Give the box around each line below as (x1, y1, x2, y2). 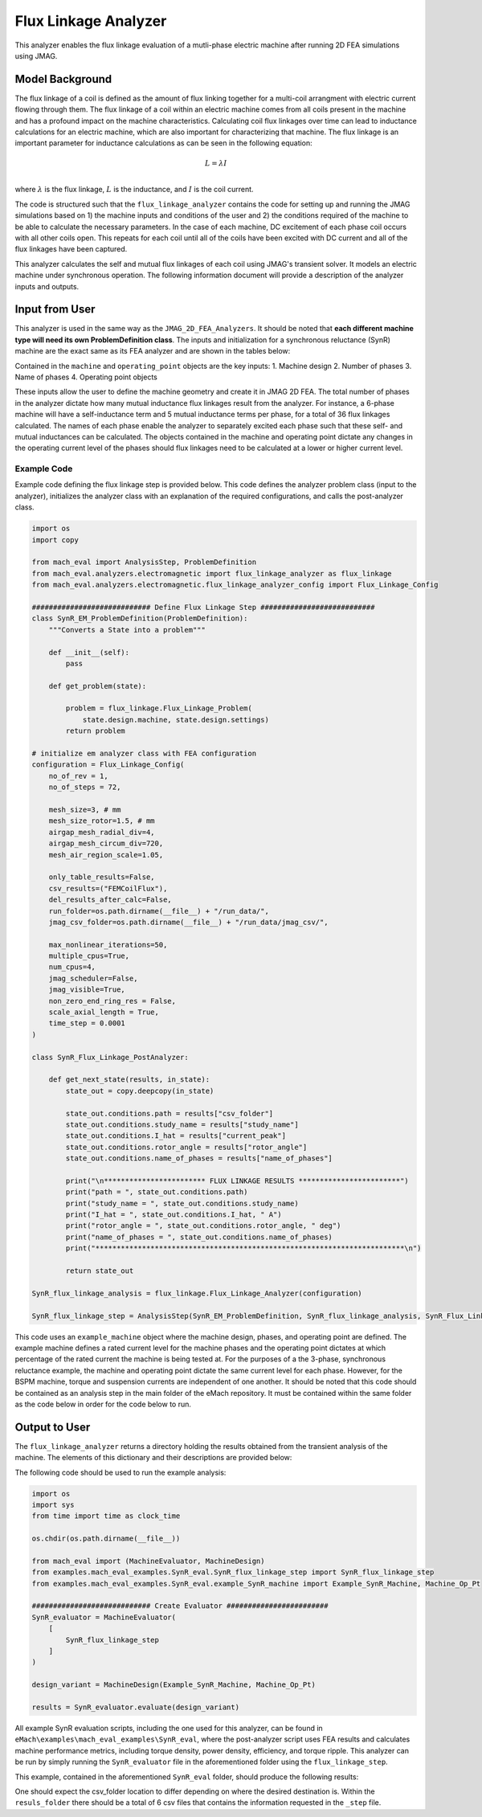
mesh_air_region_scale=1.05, (48, 850, 164, 859)
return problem (65, 726, 126, 735)
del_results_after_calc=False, (48, 895, 172, 904)
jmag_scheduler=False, (48, 973, 138, 983)
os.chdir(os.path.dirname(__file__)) (31, 1534, 181, 1543)
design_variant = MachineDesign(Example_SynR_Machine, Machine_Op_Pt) (31, 1680, 317, 1689)
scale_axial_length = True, (48, 1008, 160, 1017)
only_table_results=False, (48, 873, 156, 882)
